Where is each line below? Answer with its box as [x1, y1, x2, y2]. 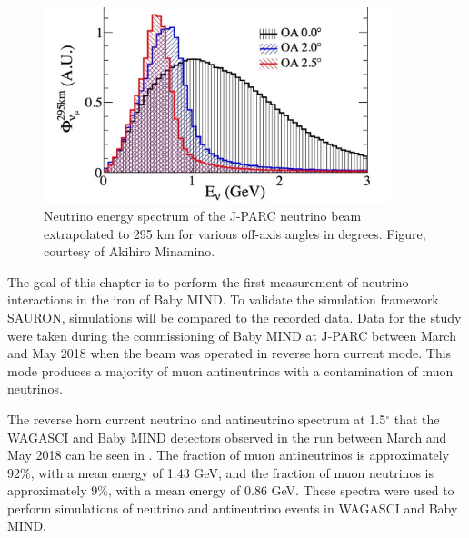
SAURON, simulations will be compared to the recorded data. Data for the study [7, 307, 462, 326]
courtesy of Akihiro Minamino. [44, 242, 215, 261]
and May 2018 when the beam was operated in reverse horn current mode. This [7, 344, 452, 363]
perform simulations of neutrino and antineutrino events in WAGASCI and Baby [7, 498, 458, 517]
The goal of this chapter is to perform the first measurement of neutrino [7, 272, 409, 291]
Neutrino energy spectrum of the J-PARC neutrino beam [44, 205, 362, 224]
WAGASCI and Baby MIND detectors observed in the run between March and [7, 427, 447, 446]
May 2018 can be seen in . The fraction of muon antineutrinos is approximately [7, 445, 450, 464]
